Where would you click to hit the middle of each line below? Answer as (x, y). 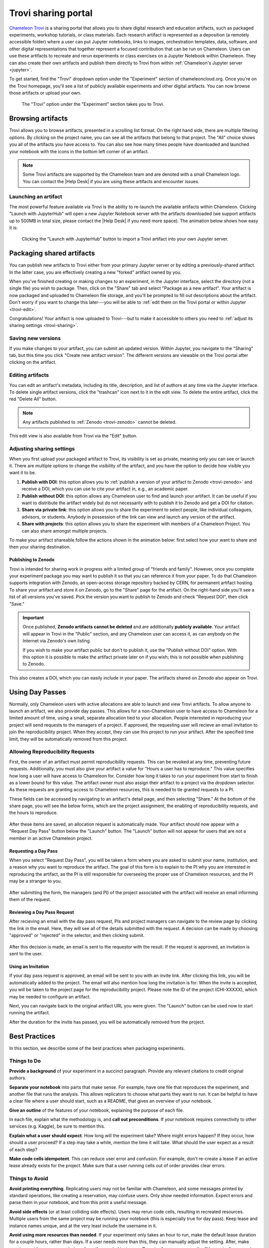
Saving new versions (35, 338)
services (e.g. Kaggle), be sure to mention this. (57, 1126)
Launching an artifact (36, 197)
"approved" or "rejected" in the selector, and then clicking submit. (77, 936)
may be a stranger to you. (36, 881)
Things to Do (25, 1061)
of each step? (23, 1149)
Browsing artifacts (39, 119)
